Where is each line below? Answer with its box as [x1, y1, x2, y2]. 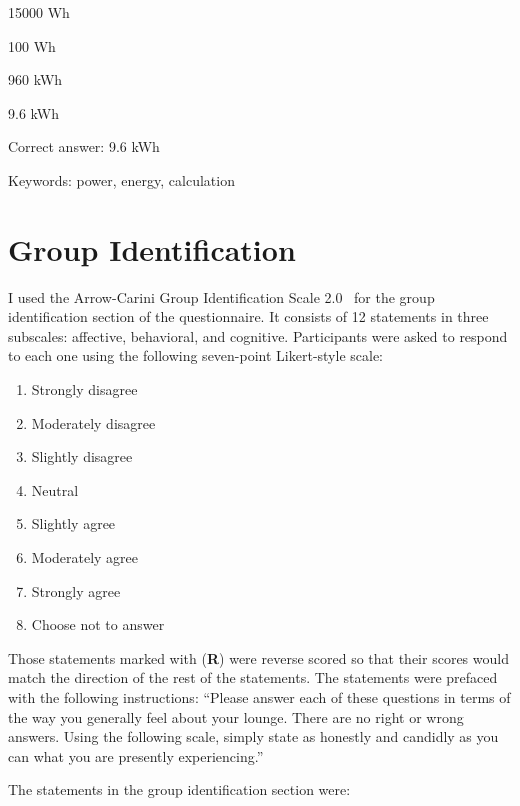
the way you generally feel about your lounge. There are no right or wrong [8, 706, 464, 727]
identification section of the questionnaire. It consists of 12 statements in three [8, 306, 489, 327]
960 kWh [8, 69, 63, 90]
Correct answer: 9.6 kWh [8, 136, 160, 157]
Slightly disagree [31, 446, 133, 467]
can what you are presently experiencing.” [8, 745, 264, 766]
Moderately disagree [31, 412, 156, 433]
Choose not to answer [31, 614, 165, 635]
